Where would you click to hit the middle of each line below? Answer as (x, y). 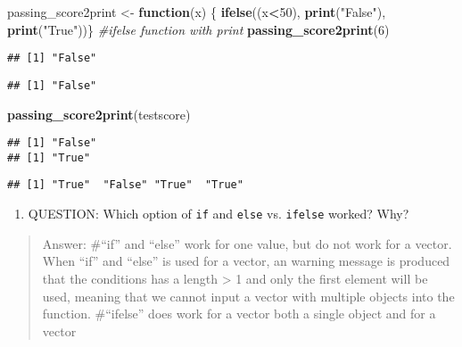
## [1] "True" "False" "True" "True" (125, 185)
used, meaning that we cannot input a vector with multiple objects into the (248, 296)
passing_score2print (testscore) (99, 114)
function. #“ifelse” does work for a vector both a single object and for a (239, 314)
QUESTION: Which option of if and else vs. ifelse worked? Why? (219, 214)
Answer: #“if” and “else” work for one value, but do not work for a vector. (247, 243)
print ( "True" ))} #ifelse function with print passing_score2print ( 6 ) (198, 29)
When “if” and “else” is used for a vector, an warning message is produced (246, 261)
